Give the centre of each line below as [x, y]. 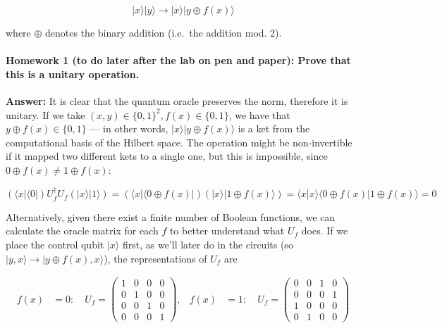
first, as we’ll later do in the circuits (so [208, 244]
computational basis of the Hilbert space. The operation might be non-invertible [179, 142]
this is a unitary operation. [73, 74]
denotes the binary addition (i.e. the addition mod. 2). [164, 32]
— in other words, [129, 128]
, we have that [259, 114]
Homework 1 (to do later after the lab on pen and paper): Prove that [178, 60]
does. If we [325, 231]
